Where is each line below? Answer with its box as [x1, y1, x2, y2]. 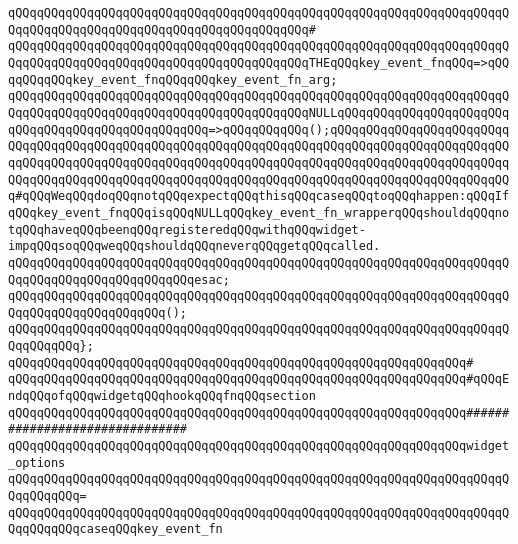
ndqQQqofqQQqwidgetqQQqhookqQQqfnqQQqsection [8, 389, 316, 404]
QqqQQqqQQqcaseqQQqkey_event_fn [8, 522, 223, 537]
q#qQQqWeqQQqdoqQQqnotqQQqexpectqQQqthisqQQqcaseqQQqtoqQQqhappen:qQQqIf [8, 189, 510, 204]
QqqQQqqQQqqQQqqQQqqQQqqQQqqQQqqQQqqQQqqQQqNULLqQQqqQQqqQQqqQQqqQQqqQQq [8, 105, 510, 120]
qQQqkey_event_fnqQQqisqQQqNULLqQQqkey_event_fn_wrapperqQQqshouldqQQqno [8, 205, 510, 220]
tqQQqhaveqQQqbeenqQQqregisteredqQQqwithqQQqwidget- [8, 222, 366, 237]
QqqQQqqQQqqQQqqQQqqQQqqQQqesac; [8, 272, 230, 287]
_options [8, 455, 66, 470]
